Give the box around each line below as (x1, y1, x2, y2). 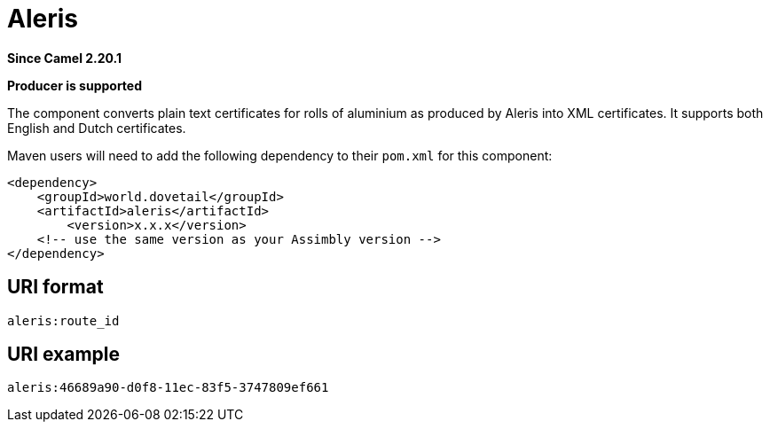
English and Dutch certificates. (7, 120, 186, 136)
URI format (7, 276, 104, 299)
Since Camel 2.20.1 (7, 50, 122, 66)
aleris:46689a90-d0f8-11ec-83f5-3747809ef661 (7, 380, 329, 395)
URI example (7, 343, 121, 366)
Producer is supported (7, 77, 143, 93)
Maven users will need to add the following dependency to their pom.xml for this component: (7, 147, 553, 163)
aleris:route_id (7, 313, 120, 328)
